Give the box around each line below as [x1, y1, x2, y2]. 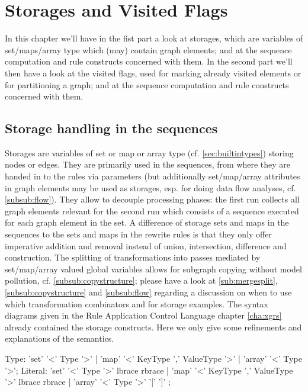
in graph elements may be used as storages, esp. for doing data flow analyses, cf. [5, 181, 296, 194]
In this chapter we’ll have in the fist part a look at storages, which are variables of [5, 32, 303, 44]
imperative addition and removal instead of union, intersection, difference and [5, 239, 287, 252]
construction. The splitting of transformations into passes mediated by [5, 251, 261, 264]
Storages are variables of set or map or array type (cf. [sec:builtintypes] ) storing [5, 146, 294, 159]
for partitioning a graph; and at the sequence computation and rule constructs [5, 78, 289, 91]
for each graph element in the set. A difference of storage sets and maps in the [5, 216, 289, 229]
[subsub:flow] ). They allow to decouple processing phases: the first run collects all [5, 193, 300, 205]
